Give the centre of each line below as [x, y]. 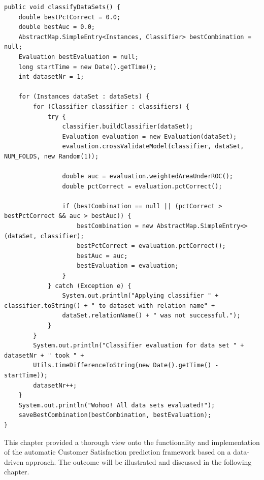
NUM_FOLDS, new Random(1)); [52, 156]
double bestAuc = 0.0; [57, 27]
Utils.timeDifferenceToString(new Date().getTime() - [126, 365]
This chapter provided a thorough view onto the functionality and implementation [132, 442]
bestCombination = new [115, 226]
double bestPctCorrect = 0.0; [70, 17]
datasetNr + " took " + [44, 355]
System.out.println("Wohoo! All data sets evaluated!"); [117, 405]
